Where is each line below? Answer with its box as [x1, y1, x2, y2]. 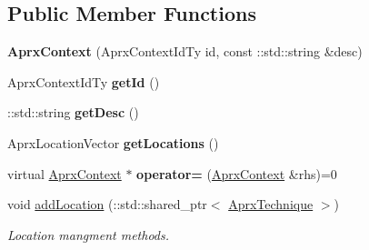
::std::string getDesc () [7, 103, 139, 122]
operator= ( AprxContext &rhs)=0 [136, 164, 337, 183]
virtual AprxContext [7, 164, 122, 183]
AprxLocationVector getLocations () [7, 133, 219, 152]
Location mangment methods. [7, 225, 170, 244]
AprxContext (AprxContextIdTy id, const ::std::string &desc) [7, 42, 363, 61]
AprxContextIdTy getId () [7, 72, 160, 91]
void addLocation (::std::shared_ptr [7, 195, 207, 214]
